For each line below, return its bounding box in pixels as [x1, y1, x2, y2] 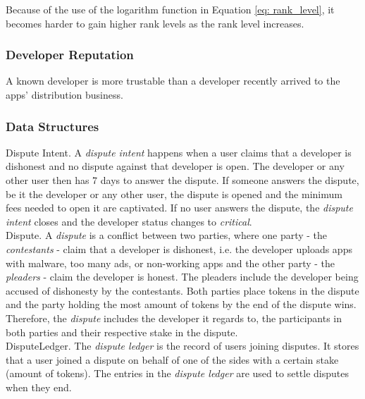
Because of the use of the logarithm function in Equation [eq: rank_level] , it [6, 2, 335, 16]
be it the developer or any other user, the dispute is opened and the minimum [6, 186, 342, 201]
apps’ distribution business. [6, 87, 123, 102]
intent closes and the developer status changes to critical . [6, 214, 252, 228]
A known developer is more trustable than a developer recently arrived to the [6, 73, 340, 88]
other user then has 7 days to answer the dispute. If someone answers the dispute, [6, 173, 359, 187]
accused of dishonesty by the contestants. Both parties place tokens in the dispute [6, 283, 359, 297]
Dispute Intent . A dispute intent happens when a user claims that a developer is [6, 145, 352, 159]
